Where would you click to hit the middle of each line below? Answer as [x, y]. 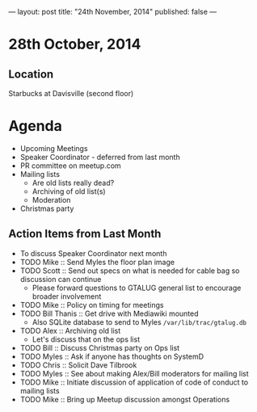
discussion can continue [61, 279]
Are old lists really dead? [73, 183]
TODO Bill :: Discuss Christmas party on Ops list [100, 347]
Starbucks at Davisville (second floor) [71, 93]
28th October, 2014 [75, 44]
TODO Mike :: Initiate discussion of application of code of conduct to [134, 382]
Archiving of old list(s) [69, 191]
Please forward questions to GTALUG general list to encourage [137, 288]
